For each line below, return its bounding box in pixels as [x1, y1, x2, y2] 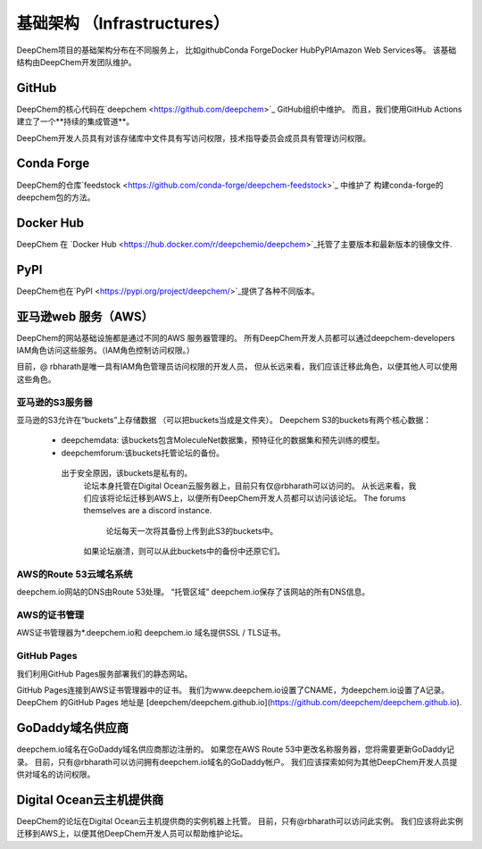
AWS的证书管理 [16, 608, 85, 620]
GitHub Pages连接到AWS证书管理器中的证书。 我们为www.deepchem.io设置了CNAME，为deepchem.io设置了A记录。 [16, 684, 450, 695]
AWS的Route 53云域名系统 [16, 568, 133, 580]
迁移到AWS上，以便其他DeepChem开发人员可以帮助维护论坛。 [16, 828, 248, 839]
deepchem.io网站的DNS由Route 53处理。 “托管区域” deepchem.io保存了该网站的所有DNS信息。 [16, 587, 370, 597]
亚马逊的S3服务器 [16, 395, 93, 408]
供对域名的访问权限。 [16, 769, 96, 779]
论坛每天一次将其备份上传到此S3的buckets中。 [105, 525, 278, 536]
